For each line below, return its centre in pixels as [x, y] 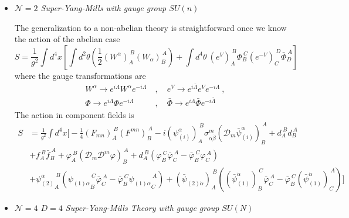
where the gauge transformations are [80, 75]
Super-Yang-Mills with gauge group [104, 8]
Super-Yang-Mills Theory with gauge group [142, 207]
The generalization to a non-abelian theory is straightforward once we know [150, 27]
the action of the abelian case [67, 39]
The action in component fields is [74, 114]
